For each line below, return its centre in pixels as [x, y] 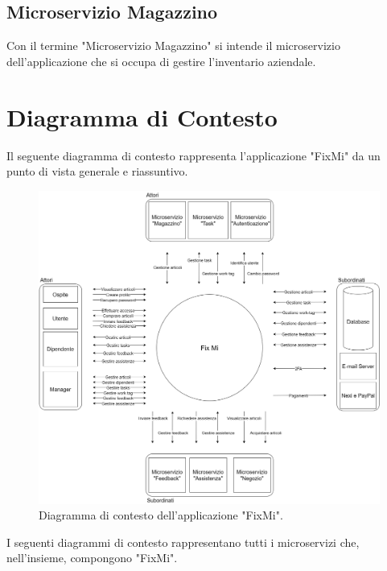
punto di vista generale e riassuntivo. [97, 171]
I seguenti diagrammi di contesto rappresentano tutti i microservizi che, [183, 542]
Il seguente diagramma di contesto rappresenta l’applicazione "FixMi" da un [193, 155]
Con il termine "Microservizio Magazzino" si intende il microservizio [173, 46]
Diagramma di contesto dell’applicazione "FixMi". [161, 515]
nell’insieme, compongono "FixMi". [92, 558]
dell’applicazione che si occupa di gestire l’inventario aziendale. [161, 61]
